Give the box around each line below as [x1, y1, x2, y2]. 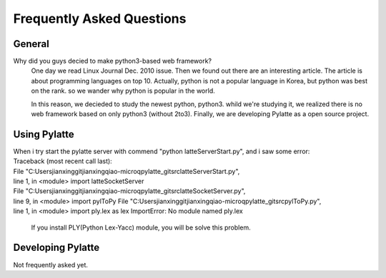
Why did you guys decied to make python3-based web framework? [13, 57, 212, 66]
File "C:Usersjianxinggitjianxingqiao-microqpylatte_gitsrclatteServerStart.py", [13, 167, 240, 175]
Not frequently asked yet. [13, 260, 89, 269]
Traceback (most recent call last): [13, 157, 112, 165]
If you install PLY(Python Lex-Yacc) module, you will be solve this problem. [31, 223, 251, 232]
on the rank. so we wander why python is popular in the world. [31, 86, 215, 96]
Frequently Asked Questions [13, 11, 187, 26]
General [13, 38, 50, 50]
